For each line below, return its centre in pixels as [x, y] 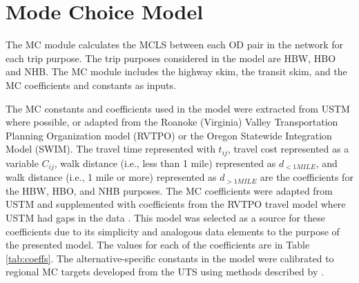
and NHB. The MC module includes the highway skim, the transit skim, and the [176, 71]
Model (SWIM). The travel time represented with [110, 149]
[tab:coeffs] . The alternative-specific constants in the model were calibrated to [170, 258]
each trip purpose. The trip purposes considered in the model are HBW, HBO [171, 58]
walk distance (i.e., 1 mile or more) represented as [111, 177]
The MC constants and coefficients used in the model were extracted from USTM [178, 108]
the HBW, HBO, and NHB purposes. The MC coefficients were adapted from [169, 190]
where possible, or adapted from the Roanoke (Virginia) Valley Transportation [172, 122]
